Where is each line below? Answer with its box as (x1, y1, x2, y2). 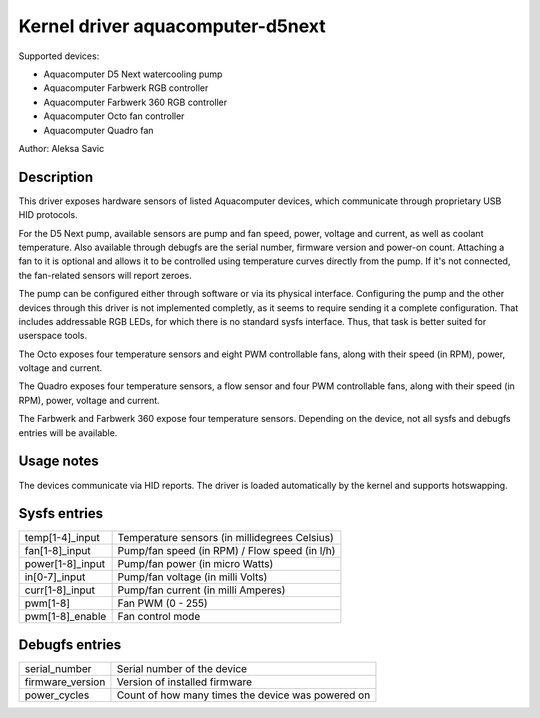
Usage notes (18, 453, 99, 470)
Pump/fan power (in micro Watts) (117, 557, 274, 571)
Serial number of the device (116, 661, 248, 675)
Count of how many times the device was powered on (116, 688, 371, 702)
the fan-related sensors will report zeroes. (18, 269, 192, 281)
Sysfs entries (18, 505, 104, 522)
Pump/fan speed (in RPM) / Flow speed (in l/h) (117, 544, 336, 558)
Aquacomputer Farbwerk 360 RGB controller (43, 96, 228, 108)
